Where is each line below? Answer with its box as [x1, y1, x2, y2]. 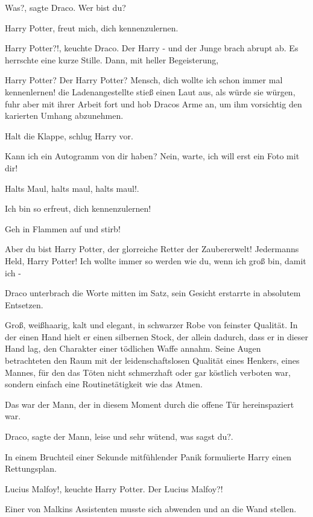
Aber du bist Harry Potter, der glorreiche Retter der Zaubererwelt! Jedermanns [5, 243, 299, 255]
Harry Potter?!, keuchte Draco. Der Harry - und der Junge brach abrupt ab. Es [5, 42, 299, 54]
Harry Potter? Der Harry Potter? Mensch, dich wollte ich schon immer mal [5, 74, 283, 86]
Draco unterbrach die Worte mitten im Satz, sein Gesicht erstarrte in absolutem [5, 287, 301, 299]
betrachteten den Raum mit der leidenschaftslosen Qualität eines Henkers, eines [5, 354, 300, 367]
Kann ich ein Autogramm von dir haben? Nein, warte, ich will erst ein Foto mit [5, 150, 300, 162]
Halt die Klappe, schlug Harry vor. [5, 129, 133, 142]
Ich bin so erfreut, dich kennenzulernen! [5, 202, 151, 215]
